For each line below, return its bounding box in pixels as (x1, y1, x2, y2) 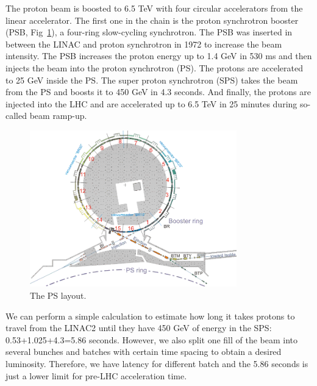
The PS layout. (30, 289, 87, 302)
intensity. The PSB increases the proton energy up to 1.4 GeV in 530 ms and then (5, 49, 312, 62)
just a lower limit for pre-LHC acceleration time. (5, 369, 187, 382)
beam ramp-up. (29, 109, 87, 122)
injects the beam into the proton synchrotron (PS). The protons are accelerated (5, 61, 303, 74)
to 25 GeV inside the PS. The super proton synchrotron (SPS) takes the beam (5, 73, 298, 86)
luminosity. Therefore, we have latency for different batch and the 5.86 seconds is (5, 357, 308, 370)
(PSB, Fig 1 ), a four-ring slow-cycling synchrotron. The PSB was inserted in (5, 26, 293, 38)
